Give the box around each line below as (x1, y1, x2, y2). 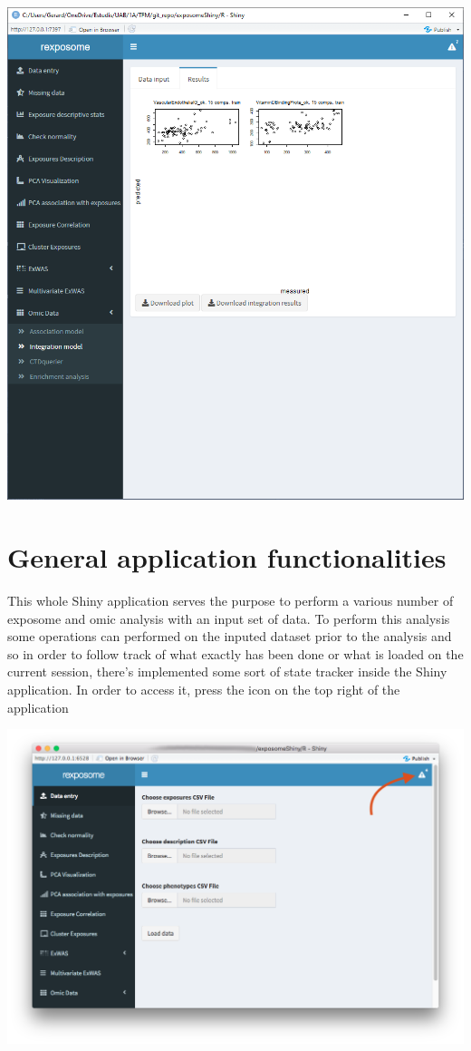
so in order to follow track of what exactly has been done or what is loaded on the (7, 644, 464, 663)
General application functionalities (7, 539, 447, 576)
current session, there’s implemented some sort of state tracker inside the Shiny (7, 662, 447, 681)
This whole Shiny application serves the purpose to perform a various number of (7, 590, 454, 609)
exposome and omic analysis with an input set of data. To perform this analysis (7, 608, 450, 628)
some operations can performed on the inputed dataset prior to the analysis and (7, 627, 452, 646)
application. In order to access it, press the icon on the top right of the (7, 679, 400, 698)
